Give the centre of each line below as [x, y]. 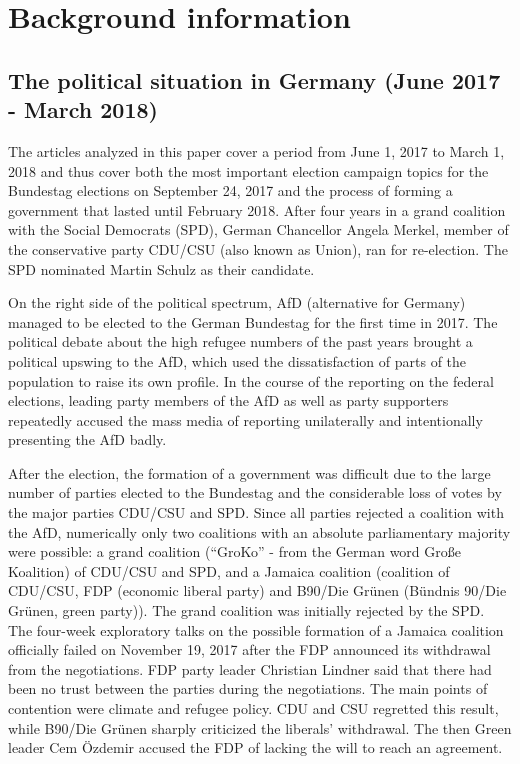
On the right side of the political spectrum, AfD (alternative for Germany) [237, 302]
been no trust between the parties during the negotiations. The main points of [248, 688]
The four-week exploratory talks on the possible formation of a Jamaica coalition [256, 629]
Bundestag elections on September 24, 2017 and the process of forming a [230, 190]
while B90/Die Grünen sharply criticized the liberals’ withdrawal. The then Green [260, 727]
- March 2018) [83, 109]
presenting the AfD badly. [87, 439]
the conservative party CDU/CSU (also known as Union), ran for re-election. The [258, 248]
